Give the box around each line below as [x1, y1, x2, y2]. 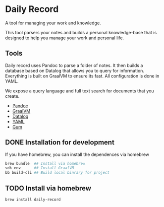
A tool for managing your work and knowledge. [5, 20, 101, 26]
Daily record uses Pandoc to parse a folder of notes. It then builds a [5, 62, 143, 68]
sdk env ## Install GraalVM [5, 165, 74, 171]
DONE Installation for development [5, 138, 115, 147]
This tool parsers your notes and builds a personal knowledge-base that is [5, 29, 157, 35]
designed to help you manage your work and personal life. [5, 35, 124, 41]
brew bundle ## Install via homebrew [5, 161, 85, 166]
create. [5, 93, 20, 99]
